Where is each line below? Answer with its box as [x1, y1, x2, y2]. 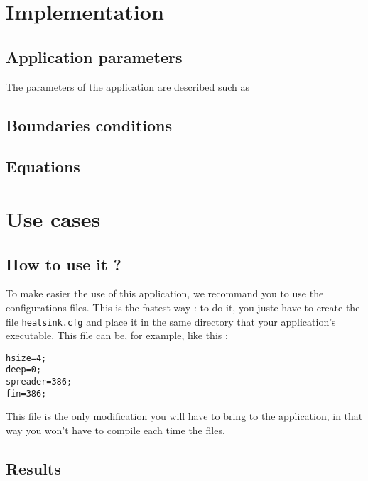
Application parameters [6, 45, 183, 67]
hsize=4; [6, 353, 47, 363]
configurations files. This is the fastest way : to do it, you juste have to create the [6, 299, 360, 314]
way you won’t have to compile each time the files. [6, 422, 225, 437]
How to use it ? [6, 253, 121, 275]
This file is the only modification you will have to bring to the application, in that [6, 409, 363, 424]
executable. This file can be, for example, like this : [6, 328, 228, 343]
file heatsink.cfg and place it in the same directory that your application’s [6, 314, 336, 328]
